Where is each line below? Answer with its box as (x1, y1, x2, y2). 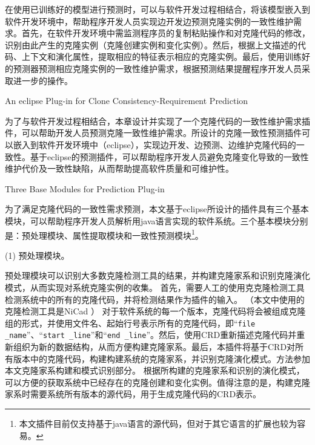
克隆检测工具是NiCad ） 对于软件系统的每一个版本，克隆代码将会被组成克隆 (5, 305, 306, 317)
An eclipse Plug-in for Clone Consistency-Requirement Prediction (5, 94, 248, 107)
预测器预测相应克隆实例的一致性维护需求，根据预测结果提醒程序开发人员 (13, 62, 302, 74)
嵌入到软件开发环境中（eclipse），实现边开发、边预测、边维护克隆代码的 (13, 138, 296, 151)
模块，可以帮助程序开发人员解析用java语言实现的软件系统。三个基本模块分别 (5, 214, 308, 227)
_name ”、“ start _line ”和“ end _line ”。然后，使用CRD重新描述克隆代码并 (5, 328, 297, 341)
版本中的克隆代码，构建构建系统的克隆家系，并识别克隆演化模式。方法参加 (13, 352, 310, 365)
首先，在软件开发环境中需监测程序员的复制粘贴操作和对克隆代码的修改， (21, 27, 310, 39)
